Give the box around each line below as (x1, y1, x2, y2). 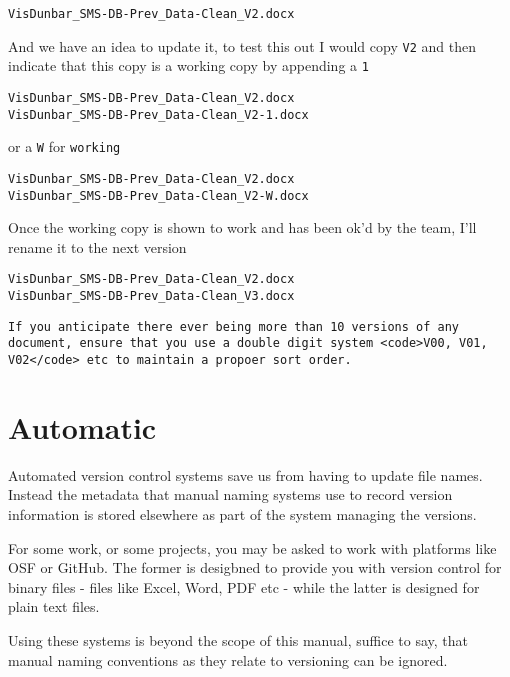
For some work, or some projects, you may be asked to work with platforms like (8, 537, 497, 558)
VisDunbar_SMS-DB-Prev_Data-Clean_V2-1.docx (8, 107, 309, 122)
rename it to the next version (8, 236, 187, 257)
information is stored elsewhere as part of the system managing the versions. (8, 504, 477, 525)
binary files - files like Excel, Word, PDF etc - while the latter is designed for (8, 576, 480, 597)
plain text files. (8, 596, 100, 617)
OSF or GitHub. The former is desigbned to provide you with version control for (8, 557, 502, 578)
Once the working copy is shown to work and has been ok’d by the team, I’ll (8, 217, 477, 238)
